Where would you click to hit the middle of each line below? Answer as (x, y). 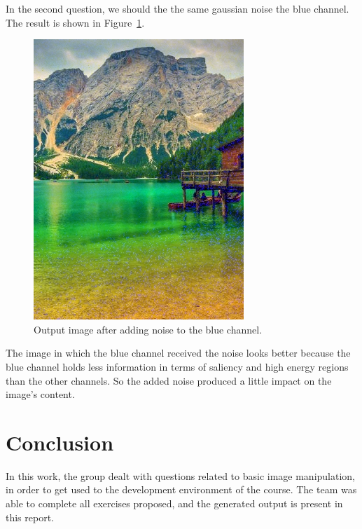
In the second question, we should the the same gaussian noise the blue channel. (177, 8)
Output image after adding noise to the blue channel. (148, 329)
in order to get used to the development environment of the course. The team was (181, 489)
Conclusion (60, 442)
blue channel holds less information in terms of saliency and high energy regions (177, 366)
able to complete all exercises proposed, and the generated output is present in (174, 503)
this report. (30, 517)
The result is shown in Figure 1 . (75, 22)
